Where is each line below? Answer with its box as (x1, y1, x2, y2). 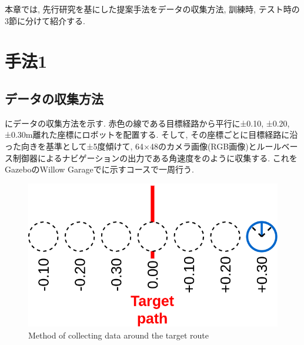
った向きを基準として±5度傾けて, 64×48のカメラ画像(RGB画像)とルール (5, 140, 282, 152)
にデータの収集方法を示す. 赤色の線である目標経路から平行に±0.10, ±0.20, (5, 117, 290, 129)
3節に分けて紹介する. (5, 14, 85, 26)
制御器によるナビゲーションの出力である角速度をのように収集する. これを (12, 151, 298, 164)
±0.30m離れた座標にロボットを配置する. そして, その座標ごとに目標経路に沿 (5, 128, 298, 141)
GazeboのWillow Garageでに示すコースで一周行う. (5, 163, 194, 175)
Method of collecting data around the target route (28, 329, 209, 341)
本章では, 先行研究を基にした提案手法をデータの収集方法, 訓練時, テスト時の (5, 3, 300, 15)
